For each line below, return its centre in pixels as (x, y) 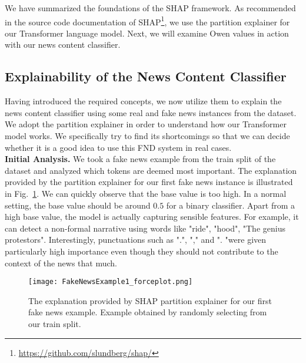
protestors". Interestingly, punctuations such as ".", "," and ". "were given (136, 240)
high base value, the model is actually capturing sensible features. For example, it (152, 217)
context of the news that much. (61, 263)
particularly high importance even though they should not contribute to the (142, 251)
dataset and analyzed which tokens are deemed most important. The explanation (151, 170)
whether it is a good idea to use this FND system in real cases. (118, 147)
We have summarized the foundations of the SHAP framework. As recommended (150, 8)
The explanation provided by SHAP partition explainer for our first (150, 300)
